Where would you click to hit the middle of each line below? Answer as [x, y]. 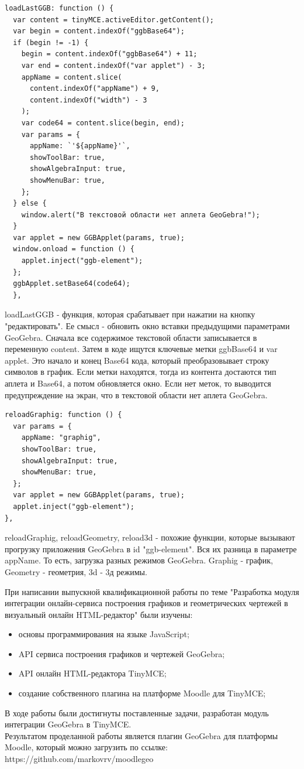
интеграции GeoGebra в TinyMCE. [68, 724]
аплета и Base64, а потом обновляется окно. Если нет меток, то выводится [138, 383]
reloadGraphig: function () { [63, 415]
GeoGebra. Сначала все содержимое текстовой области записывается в [131, 337]
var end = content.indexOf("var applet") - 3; [113, 65]
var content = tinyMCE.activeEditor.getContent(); [113, 20]
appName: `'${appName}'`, [80, 146]
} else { [30, 204]
